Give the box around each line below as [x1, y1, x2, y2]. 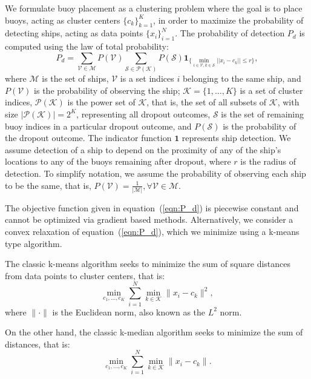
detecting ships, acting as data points [5, 27, 143, 39]
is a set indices [120, 72, 174, 85]
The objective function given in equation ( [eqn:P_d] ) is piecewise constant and [5, 201, 299, 214]
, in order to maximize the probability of [153, 13, 304, 26]
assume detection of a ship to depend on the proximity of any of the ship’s [5, 143, 281, 156]
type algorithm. [5, 237, 62, 249]
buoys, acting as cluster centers [5, 13, 120, 26]
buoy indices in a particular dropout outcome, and [5, 119, 192, 132]
